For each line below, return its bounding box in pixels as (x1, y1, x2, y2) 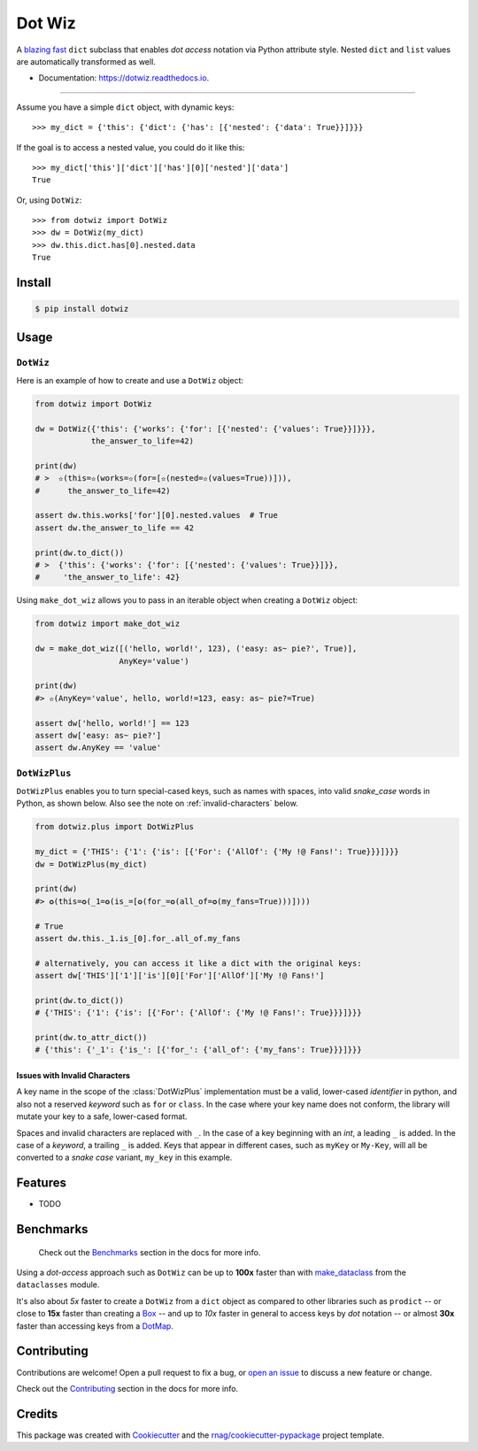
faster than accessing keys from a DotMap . (16, 1320, 174, 1331)
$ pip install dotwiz (35, 304, 129, 314)
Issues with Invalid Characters (16, 1070, 131, 1081)
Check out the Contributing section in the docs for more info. (16, 1383, 239, 1393)
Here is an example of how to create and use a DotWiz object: (16, 374, 243, 385)
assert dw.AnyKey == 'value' (35, 743, 162, 753)
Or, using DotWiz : (16, 195, 82, 205)
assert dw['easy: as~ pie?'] (35, 730, 162, 740)
